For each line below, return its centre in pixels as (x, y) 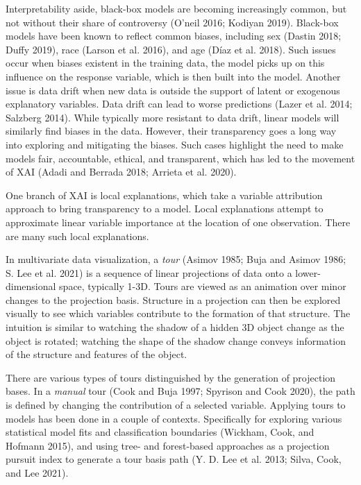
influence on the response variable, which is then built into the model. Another (173, 76)
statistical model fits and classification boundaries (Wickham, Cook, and (160, 432)
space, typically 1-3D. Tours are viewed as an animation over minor (203, 286)
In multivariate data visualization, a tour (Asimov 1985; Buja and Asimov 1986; (176, 259)
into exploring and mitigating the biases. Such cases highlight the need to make (175, 144)
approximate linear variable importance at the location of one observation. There (178, 222)
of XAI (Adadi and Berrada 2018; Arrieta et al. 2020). (121, 172)
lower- (308, 272)
